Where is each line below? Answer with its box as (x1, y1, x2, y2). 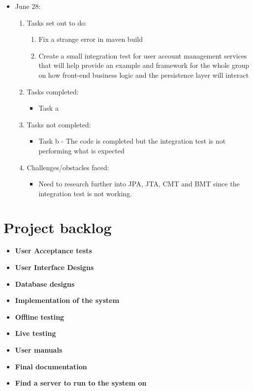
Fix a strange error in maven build (38, 34, 143, 44)
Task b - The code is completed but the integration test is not (38, 136, 226, 146)
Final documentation (15, 361, 87, 371)
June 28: (15, 1, 41, 11)
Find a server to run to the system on (15, 378, 147, 388)
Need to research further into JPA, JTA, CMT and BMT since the (38, 179, 240, 189)
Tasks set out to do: (27, 17, 87, 28)
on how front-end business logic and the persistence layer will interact (38, 69, 249, 80)
